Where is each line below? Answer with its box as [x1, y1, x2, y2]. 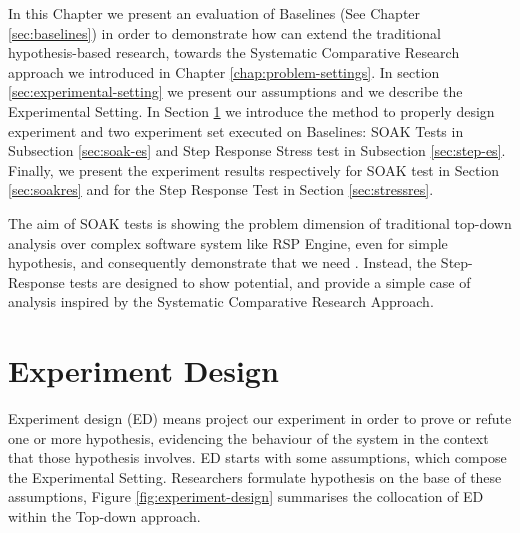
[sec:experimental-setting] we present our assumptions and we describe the [8, 81, 463, 102]
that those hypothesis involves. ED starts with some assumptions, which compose [8, 447, 507, 468]
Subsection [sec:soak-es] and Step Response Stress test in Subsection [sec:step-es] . [8, 140, 506, 161]
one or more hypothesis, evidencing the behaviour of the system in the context [8, 427, 489, 448]
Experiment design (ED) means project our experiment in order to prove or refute [8, 408, 512, 429]
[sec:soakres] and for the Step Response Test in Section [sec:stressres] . [8, 179, 434, 200]
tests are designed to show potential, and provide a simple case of [69, 271, 471, 292]
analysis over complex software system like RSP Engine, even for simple [8, 232, 448, 253]
